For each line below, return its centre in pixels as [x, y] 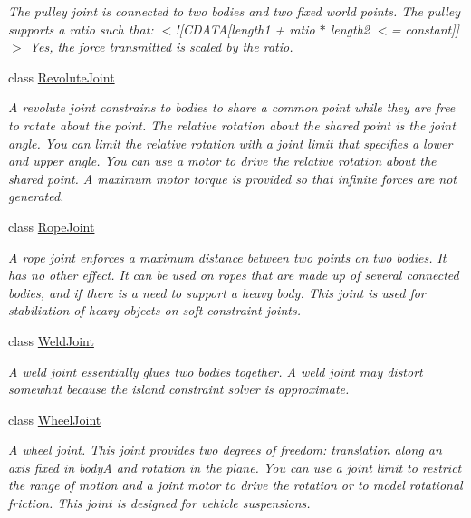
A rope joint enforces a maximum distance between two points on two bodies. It [227, 257]
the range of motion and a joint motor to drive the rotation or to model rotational [235, 485]
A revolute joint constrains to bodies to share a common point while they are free [232, 107]
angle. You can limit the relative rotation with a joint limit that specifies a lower [231, 143]
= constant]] [425, 29]
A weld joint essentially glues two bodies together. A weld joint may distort [216, 371]
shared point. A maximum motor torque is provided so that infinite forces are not [232, 178]
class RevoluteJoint [62, 77]
